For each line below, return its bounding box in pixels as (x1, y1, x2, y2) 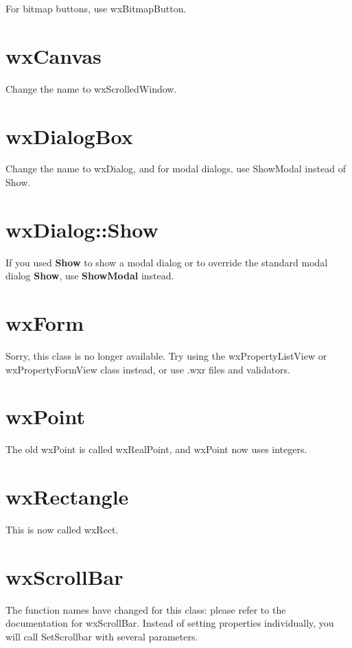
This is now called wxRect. (5, 522, 119, 537)
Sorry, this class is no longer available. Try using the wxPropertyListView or (5, 349, 327, 363)
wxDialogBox (5, 121, 133, 150)
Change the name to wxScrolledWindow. (5, 81, 177, 95)
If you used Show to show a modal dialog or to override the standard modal (5, 255, 328, 269)
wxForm (5, 309, 84, 337)
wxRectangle (5, 483, 129, 511)
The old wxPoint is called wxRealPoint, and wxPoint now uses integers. (5, 442, 307, 456)
